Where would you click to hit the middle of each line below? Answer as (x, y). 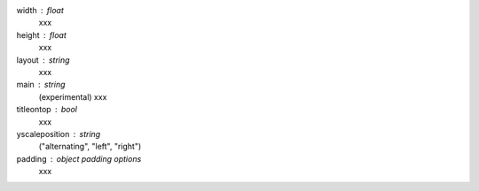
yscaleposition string (59, 134)
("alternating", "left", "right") (90, 147)
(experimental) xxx (73, 96)
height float (41, 34)
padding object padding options (79, 158)
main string (41, 85)
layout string (43, 60)
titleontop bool (47, 110)
